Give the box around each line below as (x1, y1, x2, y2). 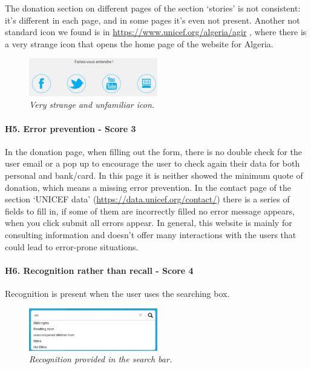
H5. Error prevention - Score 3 (5, 122, 136, 135)
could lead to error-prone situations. (5, 240, 139, 253)
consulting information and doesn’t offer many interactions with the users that (5, 228, 296, 241)
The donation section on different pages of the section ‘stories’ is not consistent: (5, 2, 301, 14)
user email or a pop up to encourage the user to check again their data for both (5, 157, 300, 170)
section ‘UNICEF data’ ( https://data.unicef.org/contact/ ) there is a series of (5, 193, 290, 205)
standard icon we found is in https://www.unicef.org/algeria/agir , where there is (5, 25, 307, 38)
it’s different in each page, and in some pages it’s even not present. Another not (5, 13, 300, 26)
